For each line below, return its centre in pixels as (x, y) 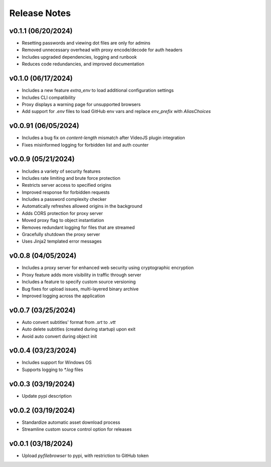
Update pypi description (47, 396)
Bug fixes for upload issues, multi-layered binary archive (80, 289)
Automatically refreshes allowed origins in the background (82, 206)
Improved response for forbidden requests (66, 192)
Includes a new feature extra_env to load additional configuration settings (98, 90)
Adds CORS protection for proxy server (62, 213)
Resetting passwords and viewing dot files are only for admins (86, 43)
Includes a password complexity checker (64, 199)
